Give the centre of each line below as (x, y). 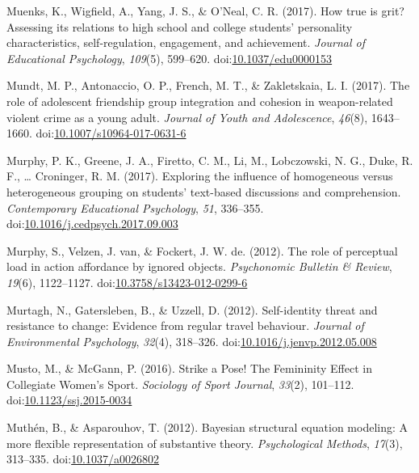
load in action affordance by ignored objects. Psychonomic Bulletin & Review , (199, 266)
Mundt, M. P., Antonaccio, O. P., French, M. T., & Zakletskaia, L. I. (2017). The (208, 85)
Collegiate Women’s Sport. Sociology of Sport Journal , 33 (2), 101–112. (180, 384)
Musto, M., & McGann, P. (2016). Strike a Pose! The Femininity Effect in (189, 368)
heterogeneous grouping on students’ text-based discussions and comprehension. (204, 191)
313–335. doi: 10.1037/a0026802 (83, 459)
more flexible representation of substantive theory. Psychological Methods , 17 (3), (205, 443)
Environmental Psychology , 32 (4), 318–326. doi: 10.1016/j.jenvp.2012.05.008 (192, 341)
